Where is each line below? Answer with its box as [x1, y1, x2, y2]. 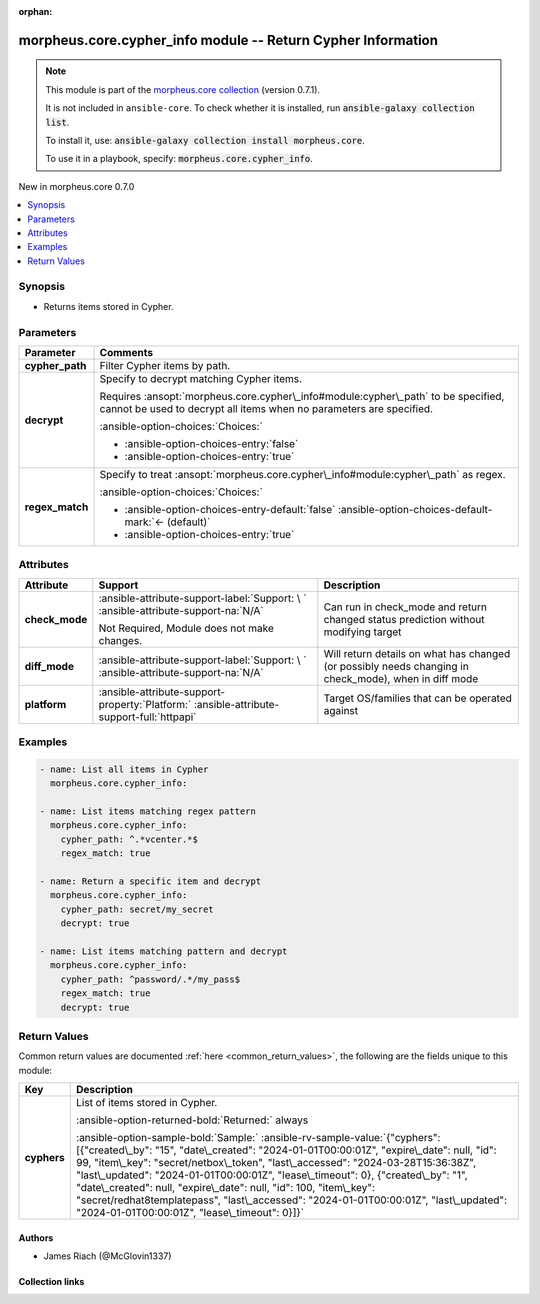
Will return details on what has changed [323, 646, 511, 660]
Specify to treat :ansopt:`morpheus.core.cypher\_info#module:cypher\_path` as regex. [99, 467, 506, 481]
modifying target [323, 625, 402, 639]
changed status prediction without [323, 612, 485, 626]
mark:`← [124, 515, 165, 529]
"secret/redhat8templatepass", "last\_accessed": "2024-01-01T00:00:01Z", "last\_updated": [76, 1193, 508, 1207]
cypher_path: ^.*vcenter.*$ [60, 833, 199, 845]
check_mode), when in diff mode [323, 671, 479, 685]
